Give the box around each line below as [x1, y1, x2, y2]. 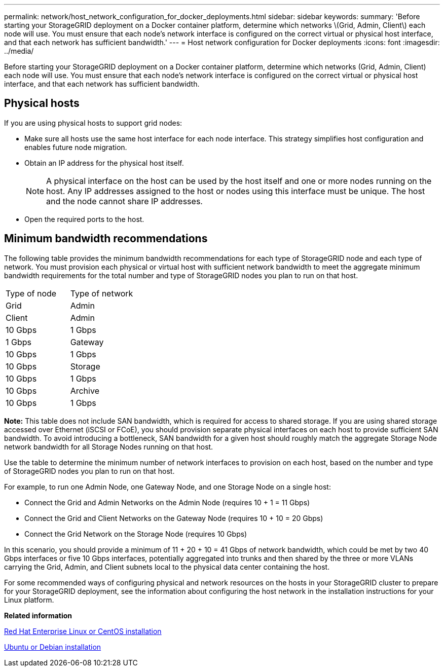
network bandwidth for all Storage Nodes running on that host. [4, 442, 213, 451]
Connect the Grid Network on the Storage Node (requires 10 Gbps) [24, 529, 247, 538]
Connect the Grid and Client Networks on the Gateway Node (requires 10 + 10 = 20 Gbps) [24, 513, 323, 523]
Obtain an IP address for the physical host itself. [24, 158, 184, 167]
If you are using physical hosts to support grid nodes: [4, 118, 182, 127]
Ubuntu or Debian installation [4, 642, 101, 651]
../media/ [4, 47, 34, 55]
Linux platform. [4, 595, 54, 604]
